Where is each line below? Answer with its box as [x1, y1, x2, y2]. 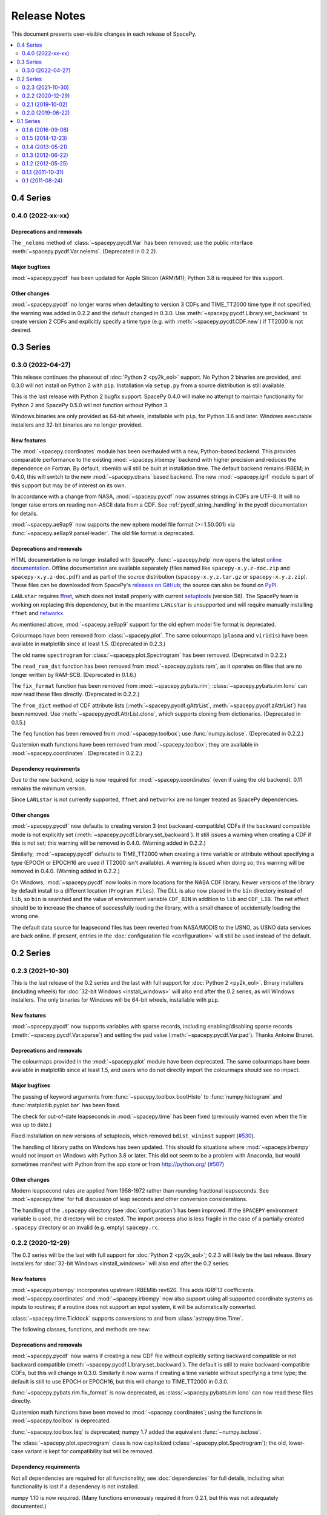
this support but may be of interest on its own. [11, 482, 127, 489]
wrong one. [11, 913, 40, 920]
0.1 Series [16, 118, 41, 125]
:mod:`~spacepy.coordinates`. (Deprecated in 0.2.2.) [11, 749, 142, 757]
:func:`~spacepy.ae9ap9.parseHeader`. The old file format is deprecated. [11, 529, 194, 536]
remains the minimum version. [11, 785, 87, 792]
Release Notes [11, 9, 86, 22]
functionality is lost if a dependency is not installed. [11, 1483, 139, 1490]
